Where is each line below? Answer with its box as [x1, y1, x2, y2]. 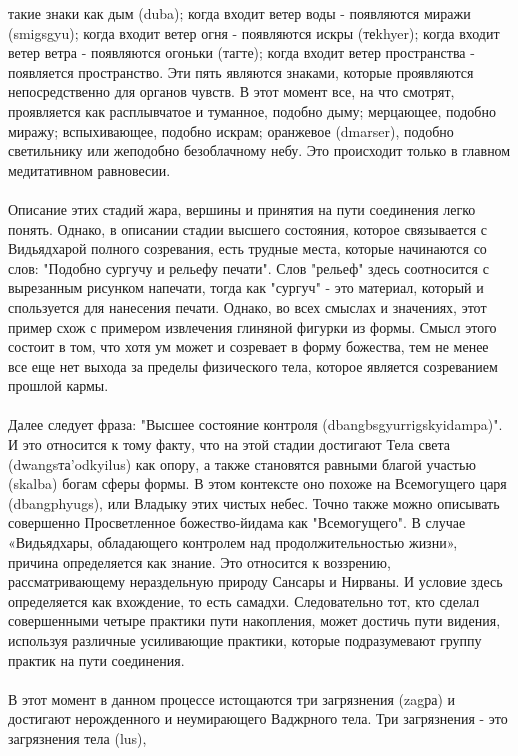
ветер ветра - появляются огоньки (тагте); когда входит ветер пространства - [8, 42, 475, 63]
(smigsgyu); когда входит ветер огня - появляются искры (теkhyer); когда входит [8, 22, 500, 43]
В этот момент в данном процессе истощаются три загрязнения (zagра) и [8, 688, 456, 709]
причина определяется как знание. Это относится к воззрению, [8, 551, 391, 572]
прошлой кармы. [8, 375, 109, 396]
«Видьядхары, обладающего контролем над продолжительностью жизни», [8, 532, 458, 553]
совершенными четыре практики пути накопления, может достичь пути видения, [8, 610, 501, 631]
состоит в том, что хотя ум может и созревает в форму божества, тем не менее [8, 336, 489, 357]
